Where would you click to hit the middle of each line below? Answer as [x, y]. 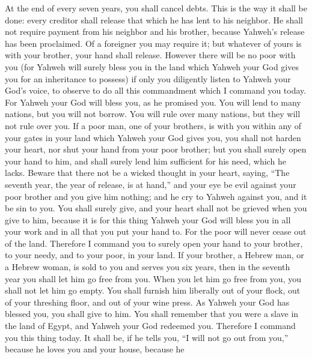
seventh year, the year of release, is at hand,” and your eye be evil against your [151, 184]
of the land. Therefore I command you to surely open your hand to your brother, [154, 243]
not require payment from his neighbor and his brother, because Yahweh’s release [155, 32]
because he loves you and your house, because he [95, 349]
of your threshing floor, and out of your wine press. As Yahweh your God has [147, 302]
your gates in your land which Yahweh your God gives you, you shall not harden [153, 137]
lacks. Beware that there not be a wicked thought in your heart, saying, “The [147, 173]
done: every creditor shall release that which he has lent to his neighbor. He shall [154, 20]
